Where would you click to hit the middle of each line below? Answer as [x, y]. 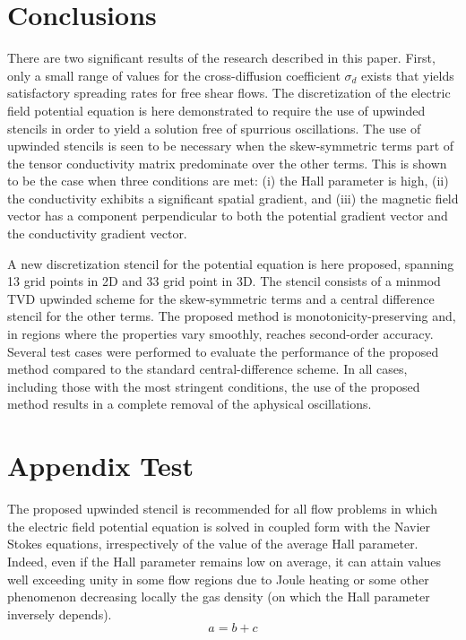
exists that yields [408, 75]
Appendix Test [100, 466]
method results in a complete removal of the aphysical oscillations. [190, 404]
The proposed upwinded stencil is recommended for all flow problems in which [222, 509]
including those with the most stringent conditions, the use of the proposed [214, 386]
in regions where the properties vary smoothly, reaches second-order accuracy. [220, 334]
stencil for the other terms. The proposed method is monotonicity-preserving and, [232, 316]
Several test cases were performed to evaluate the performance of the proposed [223, 351]
